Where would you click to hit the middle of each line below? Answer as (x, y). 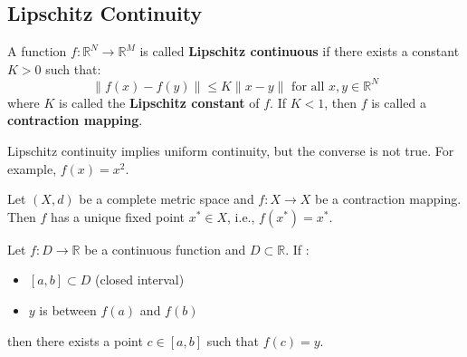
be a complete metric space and (167, 199)
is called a (399, 102)
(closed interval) (140, 280)
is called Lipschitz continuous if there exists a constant (300, 51)
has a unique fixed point (118, 216)
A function (37, 51)
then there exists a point (75, 340)
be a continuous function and (165, 249)
